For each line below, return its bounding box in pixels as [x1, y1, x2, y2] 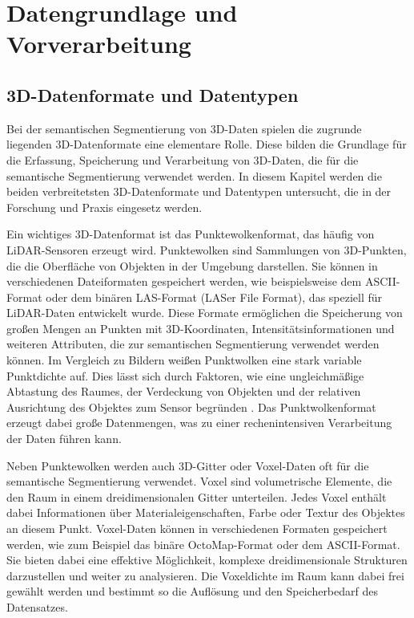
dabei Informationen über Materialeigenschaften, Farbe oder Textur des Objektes [6, 504, 405, 521]
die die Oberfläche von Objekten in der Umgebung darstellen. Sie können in [6, 257, 378, 274]
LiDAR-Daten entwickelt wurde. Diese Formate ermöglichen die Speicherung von [6, 304, 403, 321]
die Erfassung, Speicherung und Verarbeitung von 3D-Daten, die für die [6, 151, 359, 168]
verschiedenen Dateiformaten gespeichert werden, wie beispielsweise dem [6, 273, 362, 290]
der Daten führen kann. [6, 430, 122, 447]
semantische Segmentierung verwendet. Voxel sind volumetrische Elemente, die [6, 473, 392, 490]
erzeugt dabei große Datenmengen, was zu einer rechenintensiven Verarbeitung [6, 414, 392, 431]
